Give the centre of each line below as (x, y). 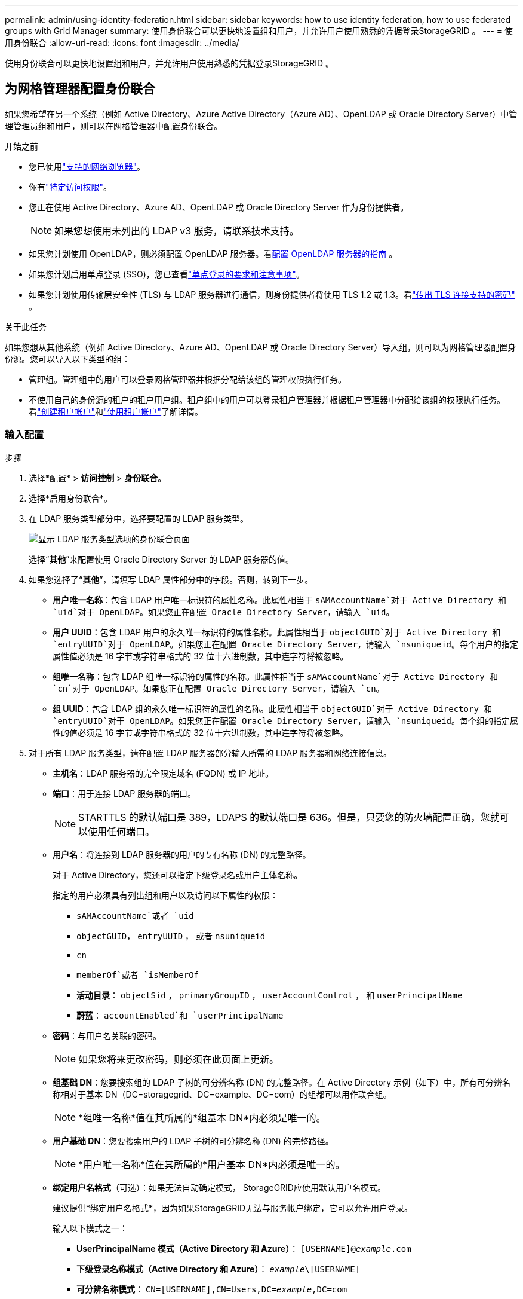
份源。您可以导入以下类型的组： (67, 359)
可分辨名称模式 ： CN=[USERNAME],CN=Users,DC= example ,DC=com (212, 1289)
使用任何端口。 (121, 831)
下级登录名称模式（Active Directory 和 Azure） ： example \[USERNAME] (219, 1269)
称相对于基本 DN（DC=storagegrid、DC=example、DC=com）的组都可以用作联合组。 (222, 1094)
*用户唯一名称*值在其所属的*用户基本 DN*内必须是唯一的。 (212, 1164)
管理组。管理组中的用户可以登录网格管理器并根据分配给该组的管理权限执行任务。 (187, 379)
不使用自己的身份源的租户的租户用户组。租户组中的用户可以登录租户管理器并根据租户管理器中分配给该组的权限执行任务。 (267, 399)
